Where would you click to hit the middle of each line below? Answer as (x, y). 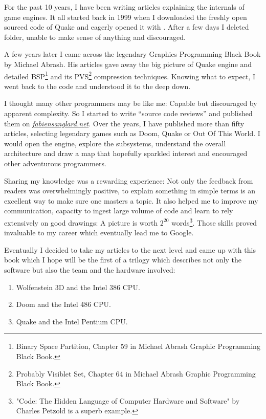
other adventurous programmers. (55, 163)
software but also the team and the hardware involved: (90, 269)
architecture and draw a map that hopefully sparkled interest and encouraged (126, 153)
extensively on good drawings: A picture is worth (81, 222)
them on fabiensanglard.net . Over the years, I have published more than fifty (124, 123)
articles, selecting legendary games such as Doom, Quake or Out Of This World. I (132, 133)
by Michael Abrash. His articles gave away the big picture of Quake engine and (128, 64)
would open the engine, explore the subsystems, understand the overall (115, 143)
